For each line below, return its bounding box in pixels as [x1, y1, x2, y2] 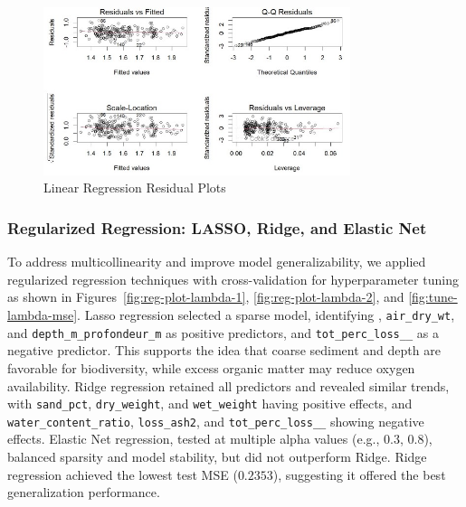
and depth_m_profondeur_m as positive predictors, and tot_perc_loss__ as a [7, 323, 439, 342]
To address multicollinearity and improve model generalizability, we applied [7, 252, 426, 271]
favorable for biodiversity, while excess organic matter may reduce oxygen [7, 358, 415, 377]
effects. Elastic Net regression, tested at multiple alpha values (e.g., [7, 429, 380, 448]
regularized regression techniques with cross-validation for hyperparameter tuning [7, 269, 459, 288]
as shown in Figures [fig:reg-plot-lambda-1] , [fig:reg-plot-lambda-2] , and [7, 287, 404, 306]
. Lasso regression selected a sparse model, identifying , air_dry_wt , [77, 305, 455, 324]
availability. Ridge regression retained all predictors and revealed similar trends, [7, 376, 450, 395]
